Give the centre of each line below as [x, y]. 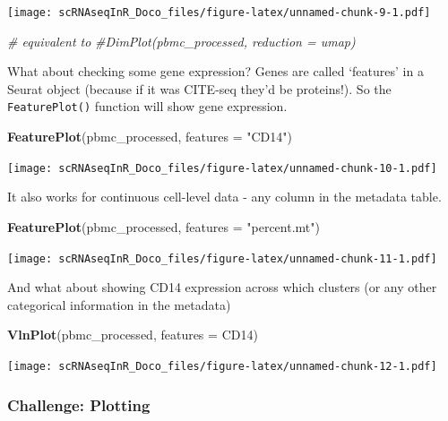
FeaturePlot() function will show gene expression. [147, 106]
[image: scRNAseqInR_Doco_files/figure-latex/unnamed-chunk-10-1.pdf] [222, 168]
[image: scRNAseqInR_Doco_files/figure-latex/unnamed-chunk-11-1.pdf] [222, 258]
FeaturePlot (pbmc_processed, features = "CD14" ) [150, 137]
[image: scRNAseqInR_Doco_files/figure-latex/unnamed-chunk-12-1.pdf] [222, 366]
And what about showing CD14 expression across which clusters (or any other [222, 287]
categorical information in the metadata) [119, 304]
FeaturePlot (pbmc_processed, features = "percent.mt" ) [164, 226]
